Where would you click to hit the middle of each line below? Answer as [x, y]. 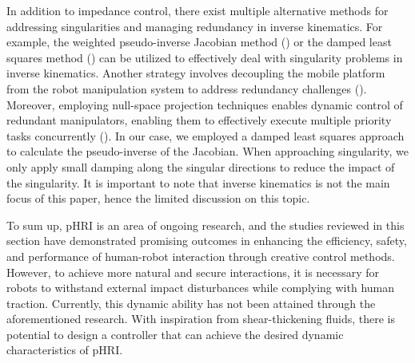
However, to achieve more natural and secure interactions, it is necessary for [193, 272]
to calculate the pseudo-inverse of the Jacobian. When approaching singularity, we [208, 151]
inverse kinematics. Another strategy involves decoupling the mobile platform [196, 73]
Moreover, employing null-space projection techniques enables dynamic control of [205, 104]
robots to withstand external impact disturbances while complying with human [201, 288]
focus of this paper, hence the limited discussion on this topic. [158, 198]
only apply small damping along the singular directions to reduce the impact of [201, 166]
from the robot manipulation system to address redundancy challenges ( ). [187, 88]
